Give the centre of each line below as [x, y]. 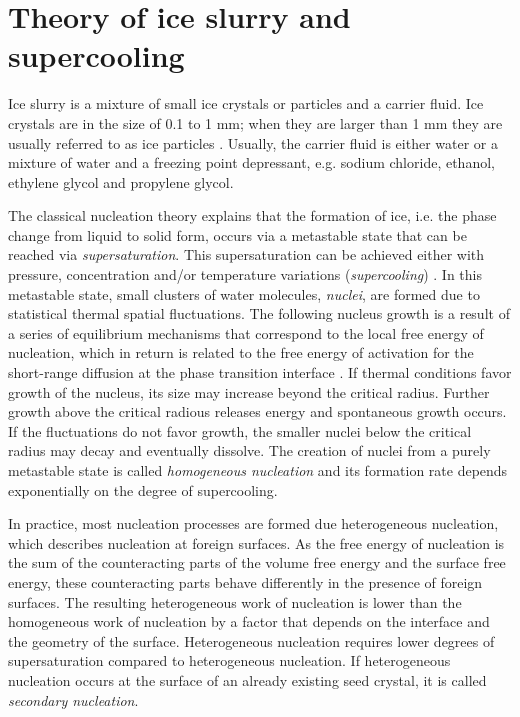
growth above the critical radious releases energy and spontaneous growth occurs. [257, 411]
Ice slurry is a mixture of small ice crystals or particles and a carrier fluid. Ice [246, 103]
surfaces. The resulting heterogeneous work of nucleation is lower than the [235, 601]
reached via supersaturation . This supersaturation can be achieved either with [246, 254]
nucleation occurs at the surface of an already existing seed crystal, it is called [247, 679]
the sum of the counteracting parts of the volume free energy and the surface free [257, 562]
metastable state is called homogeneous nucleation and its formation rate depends [258, 470]
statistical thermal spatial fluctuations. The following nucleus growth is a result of [259, 313]
